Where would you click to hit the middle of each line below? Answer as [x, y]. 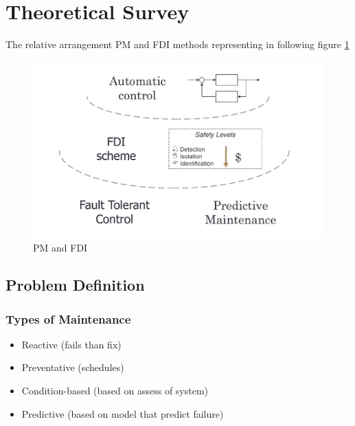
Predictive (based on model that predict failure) [123, 413]
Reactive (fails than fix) [71, 344]
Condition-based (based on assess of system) [115, 391]
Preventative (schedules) [73, 367]
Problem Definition [75, 285]
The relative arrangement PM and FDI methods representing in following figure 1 [177, 44]
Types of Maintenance [68, 318]
